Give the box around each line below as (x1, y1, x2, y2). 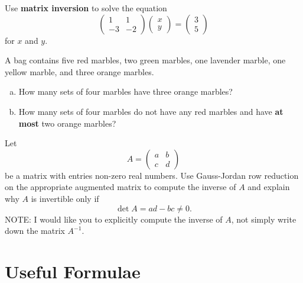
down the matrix (5, 224, 65, 237)
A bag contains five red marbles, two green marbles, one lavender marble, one (5, 54, 286, 66)
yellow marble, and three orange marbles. (5, 65, 154, 78)
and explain (247, 181, 290, 193)
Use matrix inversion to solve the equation (5, 2, 167, 14)
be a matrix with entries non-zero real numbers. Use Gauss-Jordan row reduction (5, 169, 299, 181)
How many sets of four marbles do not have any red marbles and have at (18, 105, 284, 117)
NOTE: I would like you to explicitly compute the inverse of (5, 213, 223, 225)
